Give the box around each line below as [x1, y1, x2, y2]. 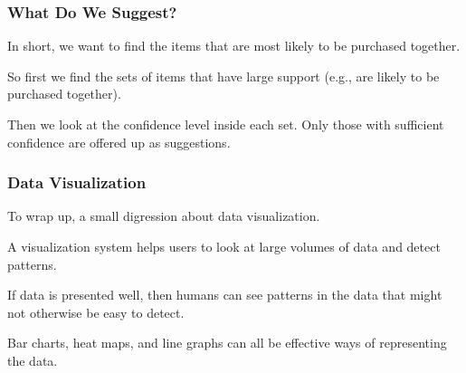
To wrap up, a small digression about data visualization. [7, 206, 320, 225]
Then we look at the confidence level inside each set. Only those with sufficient [7, 115, 444, 133]
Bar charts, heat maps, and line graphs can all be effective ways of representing [7, 333, 447, 352]
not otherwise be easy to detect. [7, 302, 185, 321]
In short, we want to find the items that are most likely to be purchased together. [7, 36, 461, 55]
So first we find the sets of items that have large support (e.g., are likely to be [7, 66, 440, 85]
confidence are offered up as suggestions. [7, 132, 231, 151]
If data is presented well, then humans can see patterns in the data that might [7, 285, 442, 304]
